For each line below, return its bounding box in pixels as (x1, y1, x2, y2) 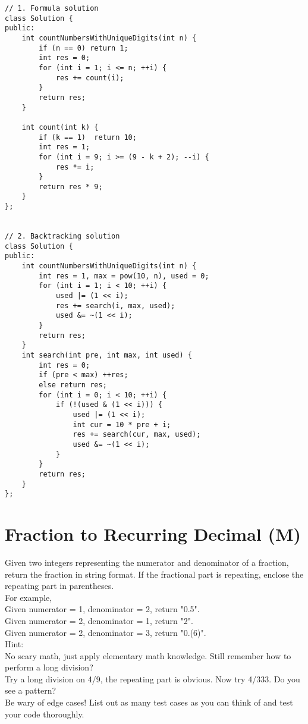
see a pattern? (5, 684, 56, 697)
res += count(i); (55, 73, 124, 82)
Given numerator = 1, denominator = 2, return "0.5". (5, 603, 200, 615)
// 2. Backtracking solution (5, 232, 120, 241)
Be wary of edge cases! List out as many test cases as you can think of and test (5, 696, 293, 709)
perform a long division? (5, 661, 93, 673)
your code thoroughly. (5, 707, 84, 720)
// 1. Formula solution (5, 4, 99, 12)
